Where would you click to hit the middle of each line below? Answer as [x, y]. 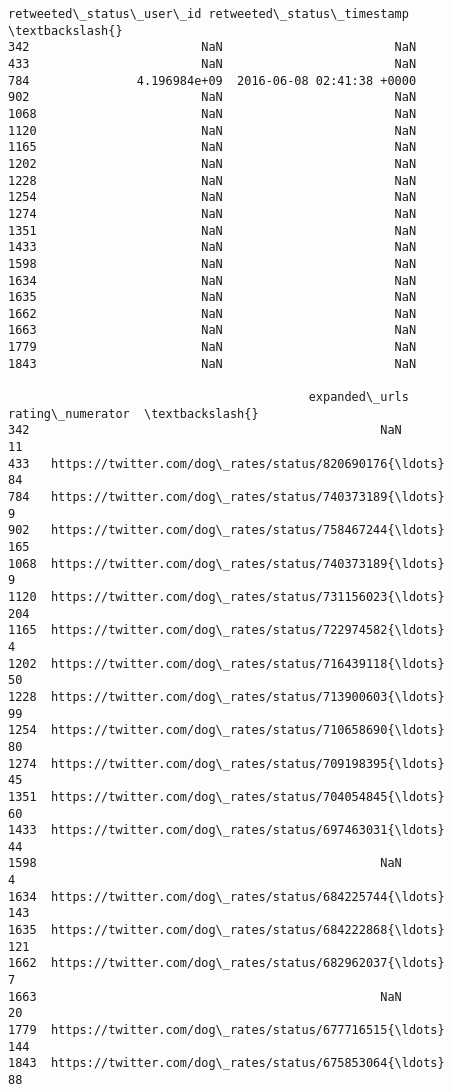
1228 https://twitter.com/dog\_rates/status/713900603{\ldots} [226, 696]
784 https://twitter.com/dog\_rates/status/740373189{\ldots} [226, 497]
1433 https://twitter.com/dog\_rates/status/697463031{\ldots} [226, 830]
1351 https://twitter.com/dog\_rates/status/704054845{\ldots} [226, 796]
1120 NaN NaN [212, 130]
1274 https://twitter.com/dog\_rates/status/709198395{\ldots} [226, 763]
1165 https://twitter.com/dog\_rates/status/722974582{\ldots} [226, 630]
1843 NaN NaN [212, 363]
